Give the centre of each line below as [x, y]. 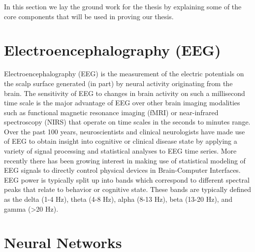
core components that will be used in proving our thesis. [89, 16]
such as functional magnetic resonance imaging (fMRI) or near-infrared [111, 112]
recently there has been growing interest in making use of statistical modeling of [125, 160]
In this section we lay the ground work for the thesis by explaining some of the [123, 6]
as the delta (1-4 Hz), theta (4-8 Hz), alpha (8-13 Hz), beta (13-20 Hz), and [118, 199]
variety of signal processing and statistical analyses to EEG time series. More [120, 151]
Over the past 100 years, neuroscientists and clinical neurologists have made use [125, 131]
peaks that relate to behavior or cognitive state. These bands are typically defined [128, 189]
